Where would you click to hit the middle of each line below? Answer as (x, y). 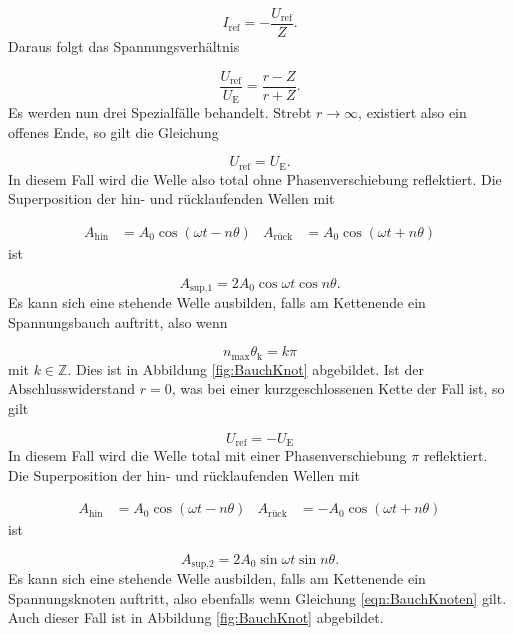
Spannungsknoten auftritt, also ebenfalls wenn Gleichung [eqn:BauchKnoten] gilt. (257, 597)
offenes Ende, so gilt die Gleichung (113, 131)
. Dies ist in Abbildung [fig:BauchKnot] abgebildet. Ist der (245, 368)
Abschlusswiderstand (72, 388)
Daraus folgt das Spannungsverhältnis (124, 46)
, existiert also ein (412, 112)
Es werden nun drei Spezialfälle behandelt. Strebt (160, 112)
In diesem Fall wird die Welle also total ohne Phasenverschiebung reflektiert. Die (255, 178)
